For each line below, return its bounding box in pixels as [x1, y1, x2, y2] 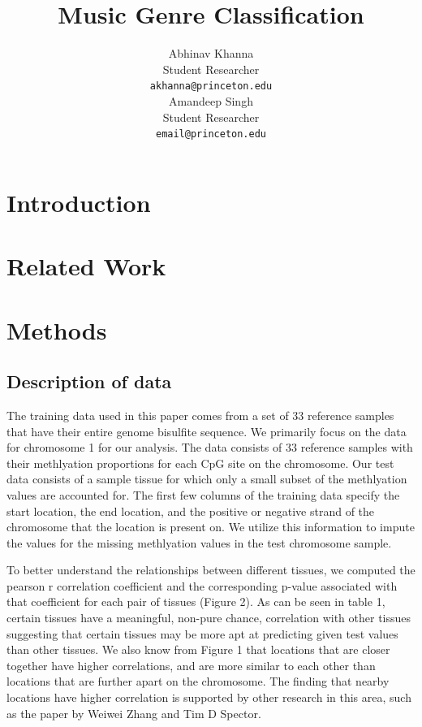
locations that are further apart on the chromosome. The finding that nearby [6, 673, 390, 690]
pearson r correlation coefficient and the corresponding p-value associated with [6, 577, 398, 594]
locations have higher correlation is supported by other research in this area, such [6, 689, 411, 706]
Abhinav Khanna [168, 45, 254, 62]
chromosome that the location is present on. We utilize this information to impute [6, 518, 415, 535]
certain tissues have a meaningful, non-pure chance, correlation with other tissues [6, 609, 411, 626]
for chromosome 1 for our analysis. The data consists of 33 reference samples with [6, 439, 413, 456]
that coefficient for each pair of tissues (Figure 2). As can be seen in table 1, [6, 593, 385, 610]
